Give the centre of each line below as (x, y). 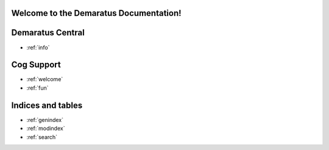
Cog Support (36, 65)
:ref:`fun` (37, 88)
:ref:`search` (42, 137)
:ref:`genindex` (45, 120)
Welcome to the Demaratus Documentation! (97, 13)
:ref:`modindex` (46, 129)
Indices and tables (47, 105)
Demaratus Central (48, 33)
